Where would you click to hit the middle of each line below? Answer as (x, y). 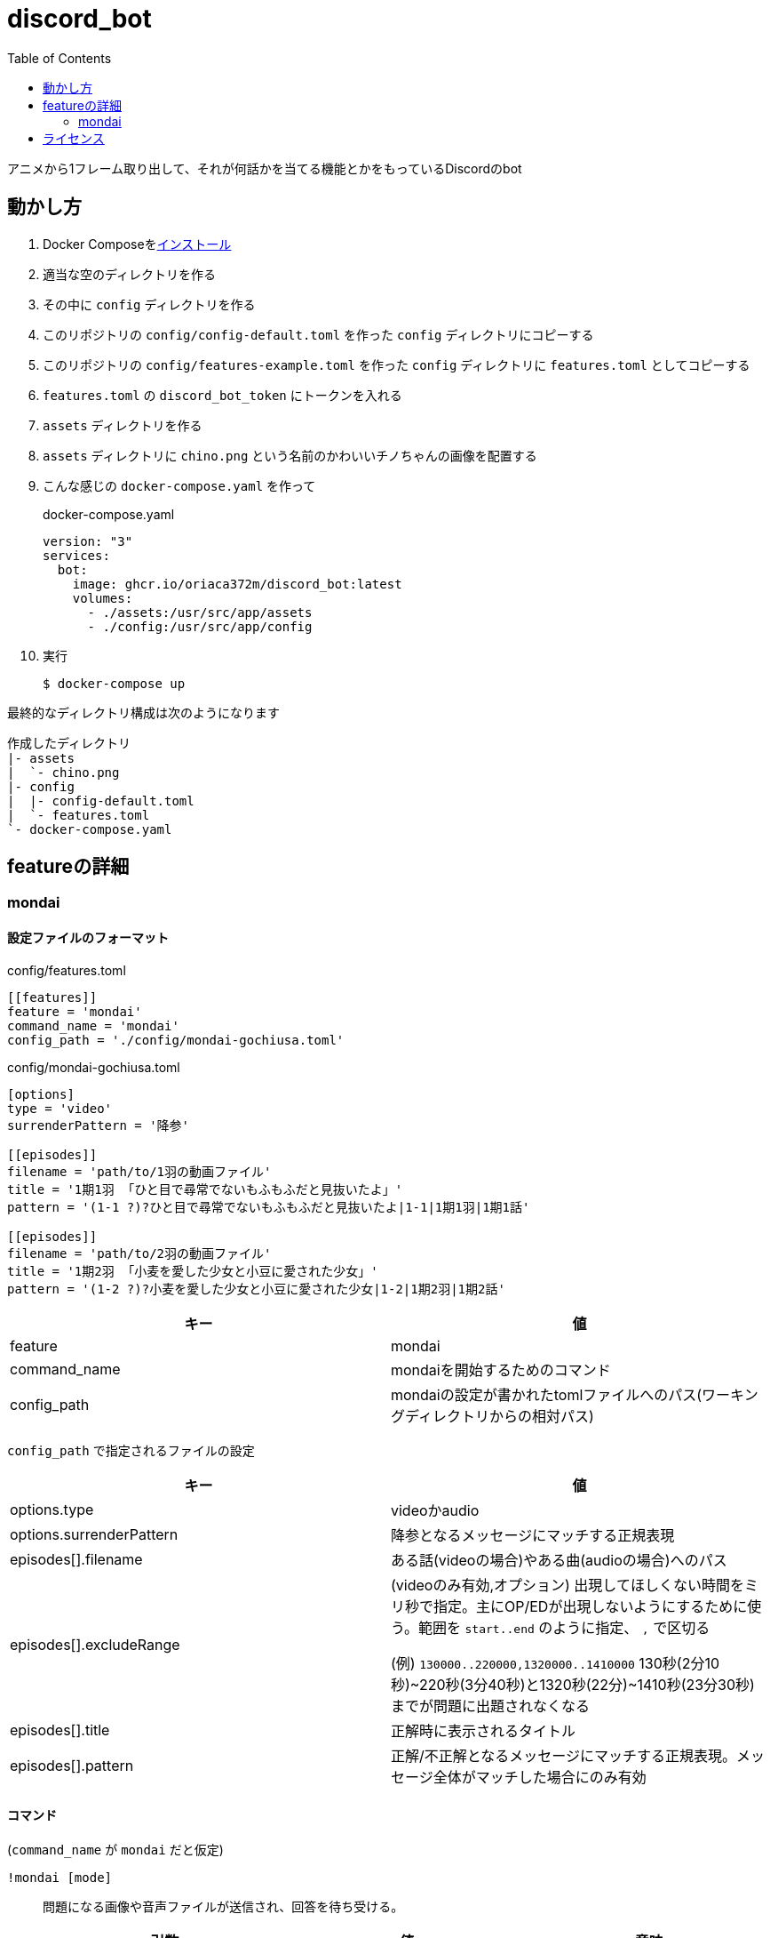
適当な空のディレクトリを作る (130, 274)
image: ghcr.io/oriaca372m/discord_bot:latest (237, 584)
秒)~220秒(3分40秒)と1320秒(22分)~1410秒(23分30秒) (573, 1684)
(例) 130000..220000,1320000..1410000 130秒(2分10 (556, 1663)
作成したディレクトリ (69, 743)
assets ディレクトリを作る (123, 425)
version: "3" (88, 541)
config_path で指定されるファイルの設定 (131, 1450)
